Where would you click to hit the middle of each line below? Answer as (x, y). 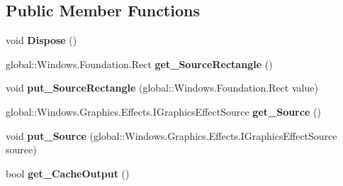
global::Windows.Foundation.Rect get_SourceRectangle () (139, 64)
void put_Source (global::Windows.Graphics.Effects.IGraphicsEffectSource (171, 135)
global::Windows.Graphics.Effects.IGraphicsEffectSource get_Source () (163, 111)
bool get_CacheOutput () (68, 173)
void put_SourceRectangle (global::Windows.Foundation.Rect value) (162, 88)
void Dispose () (41, 40)
